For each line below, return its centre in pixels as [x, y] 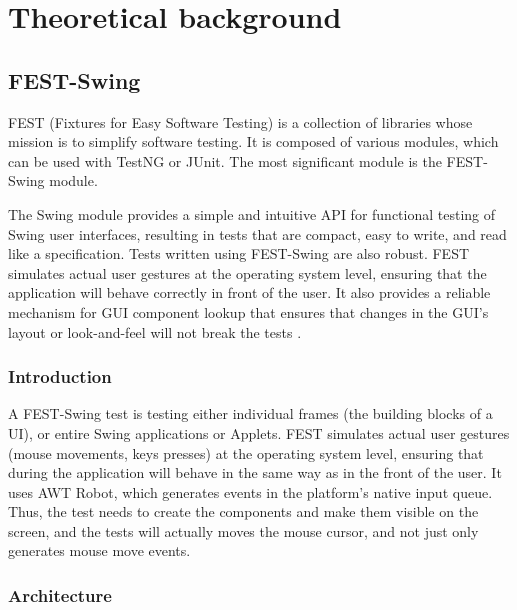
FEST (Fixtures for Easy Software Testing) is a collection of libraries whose [240, 121]
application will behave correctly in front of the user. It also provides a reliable [249, 292]
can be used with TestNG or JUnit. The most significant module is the [225, 160]
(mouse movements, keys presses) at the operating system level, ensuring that [246, 452]
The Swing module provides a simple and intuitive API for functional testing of [252, 213]
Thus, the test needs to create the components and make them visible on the [243, 511]
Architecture [60, 595]
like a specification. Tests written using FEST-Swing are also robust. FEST [239, 253]
